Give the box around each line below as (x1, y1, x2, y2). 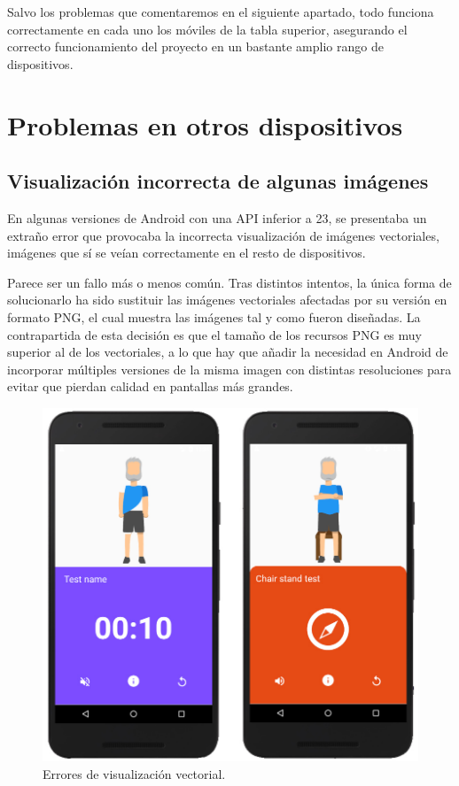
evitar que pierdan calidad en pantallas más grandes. (7, 377, 293, 396)
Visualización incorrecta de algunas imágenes (7, 167, 429, 195)
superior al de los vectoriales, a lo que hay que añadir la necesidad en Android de (7, 343, 448, 361)
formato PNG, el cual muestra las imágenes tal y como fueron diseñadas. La (7, 307, 421, 326)
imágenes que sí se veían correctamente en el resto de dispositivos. (7, 243, 366, 262)
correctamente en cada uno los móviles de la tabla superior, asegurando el (7, 19, 408, 38)
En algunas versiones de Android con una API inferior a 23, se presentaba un (7, 208, 427, 227)
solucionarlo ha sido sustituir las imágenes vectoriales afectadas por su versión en (7, 290, 447, 309)
